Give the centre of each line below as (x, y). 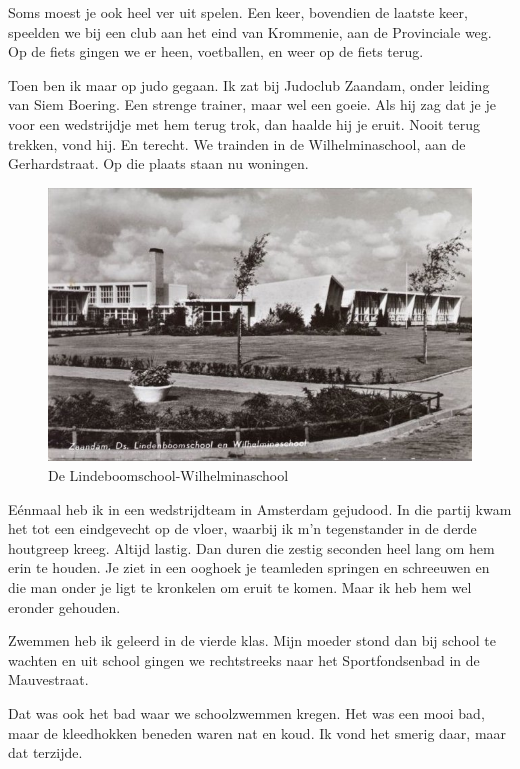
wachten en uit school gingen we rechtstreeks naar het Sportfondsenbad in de (244, 659)
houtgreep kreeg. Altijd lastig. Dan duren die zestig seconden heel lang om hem (251, 547)
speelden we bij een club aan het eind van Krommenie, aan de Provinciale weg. (250, 31)
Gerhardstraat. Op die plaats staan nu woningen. (158, 163)
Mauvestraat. (48, 679)
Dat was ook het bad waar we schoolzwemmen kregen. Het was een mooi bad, (246, 712)
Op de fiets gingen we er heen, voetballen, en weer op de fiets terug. (216, 51)
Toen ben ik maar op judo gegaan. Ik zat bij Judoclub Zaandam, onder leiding (249, 84)
